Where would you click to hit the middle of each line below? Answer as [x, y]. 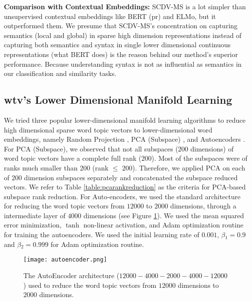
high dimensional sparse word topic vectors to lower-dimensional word [108, 129]
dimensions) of [212, 148]
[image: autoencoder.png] [65, 260]
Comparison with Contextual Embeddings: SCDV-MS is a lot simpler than [125, 6]
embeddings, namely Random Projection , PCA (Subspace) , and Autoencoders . [125, 139]
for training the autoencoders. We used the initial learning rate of [102, 235]
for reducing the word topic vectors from [64, 206]
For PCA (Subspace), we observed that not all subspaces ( [91, 148]
